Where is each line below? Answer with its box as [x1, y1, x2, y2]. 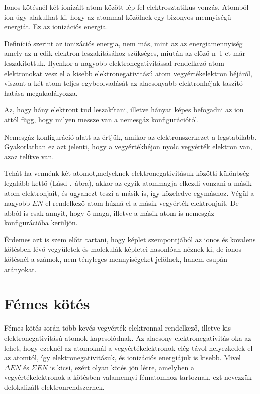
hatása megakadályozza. [4, 87, 78, 98]
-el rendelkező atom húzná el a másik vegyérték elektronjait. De [43, 198, 239, 208]
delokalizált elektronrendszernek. [4, 381, 105, 392]
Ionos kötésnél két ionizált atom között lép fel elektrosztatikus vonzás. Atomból [4, 2, 249, 12]
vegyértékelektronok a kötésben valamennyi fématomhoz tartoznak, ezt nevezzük [4, 372, 252, 382]
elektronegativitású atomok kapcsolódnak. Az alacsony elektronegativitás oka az [4, 332, 251, 343]
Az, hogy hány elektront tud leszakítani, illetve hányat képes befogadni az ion [4, 104, 244, 115]
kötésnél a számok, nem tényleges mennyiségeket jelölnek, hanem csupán [4, 254, 228, 265]
